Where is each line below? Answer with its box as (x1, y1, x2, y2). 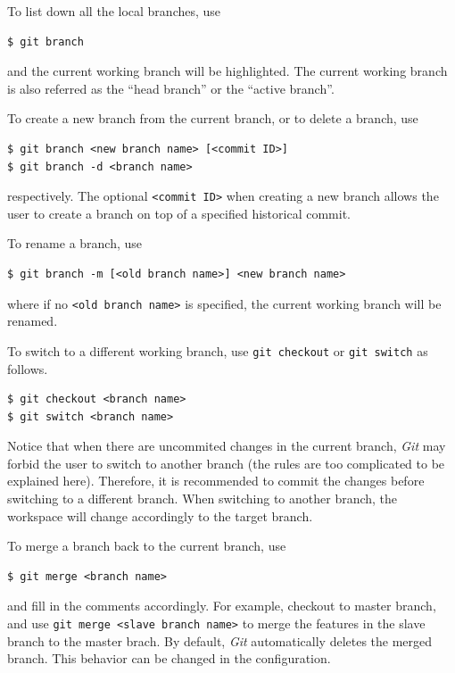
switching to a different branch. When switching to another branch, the (7, 489, 398, 508)
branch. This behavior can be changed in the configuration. (7, 649, 331, 668)
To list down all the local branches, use (7, 2, 221, 20)
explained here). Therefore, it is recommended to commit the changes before (7, 471, 425, 490)
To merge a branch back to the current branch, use (7, 536, 286, 555)
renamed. (7, 312, 58, 330)
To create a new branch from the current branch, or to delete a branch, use (7, 109, 418, 128)
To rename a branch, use (7, 234, 143, 253)
